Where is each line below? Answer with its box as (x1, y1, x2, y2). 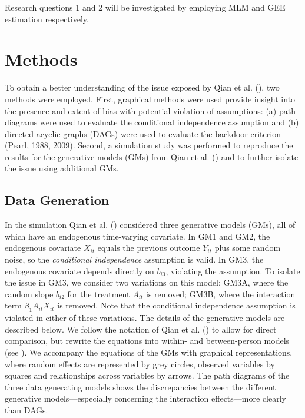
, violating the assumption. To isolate (165, 264, 300, 277)
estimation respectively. (5, 12, 89, 25)
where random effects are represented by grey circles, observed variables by (5, 357, 275, 370)
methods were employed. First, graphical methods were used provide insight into (5, 92, 296, 105)
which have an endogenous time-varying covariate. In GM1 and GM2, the (5, 230, 270, 242)
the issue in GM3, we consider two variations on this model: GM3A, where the (5, 276, 289, 288)
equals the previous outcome (97, 241, 200, 254)
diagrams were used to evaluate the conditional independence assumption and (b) (5, 116, 299, 128)
